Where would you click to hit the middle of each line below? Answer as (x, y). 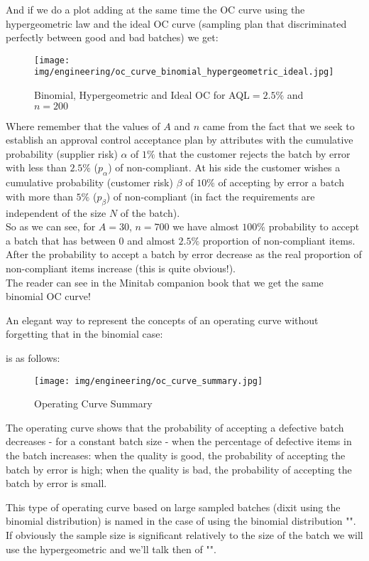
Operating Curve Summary (93, 404)
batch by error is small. (56, 483)
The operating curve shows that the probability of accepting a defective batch (175, 427)
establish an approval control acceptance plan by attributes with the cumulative (180, 140)
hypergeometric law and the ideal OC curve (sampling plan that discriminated (176, 23)
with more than (39, 196)
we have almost (206, 226)
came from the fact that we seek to (279, 125)
